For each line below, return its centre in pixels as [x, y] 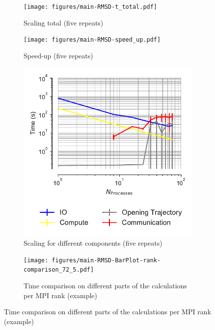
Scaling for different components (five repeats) [93, 243]
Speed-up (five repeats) [58, 55]
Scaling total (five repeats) [64, 22]
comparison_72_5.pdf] [59, 270]
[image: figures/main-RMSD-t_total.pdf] [91, 7]
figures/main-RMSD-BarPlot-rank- [106, 260]
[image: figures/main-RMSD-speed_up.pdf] [92, 40]
